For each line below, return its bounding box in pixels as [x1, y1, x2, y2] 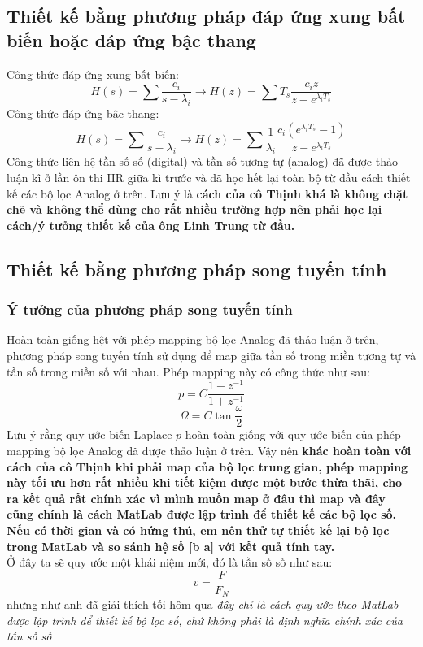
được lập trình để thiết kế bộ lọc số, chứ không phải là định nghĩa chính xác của [7, 611, 403, 628]
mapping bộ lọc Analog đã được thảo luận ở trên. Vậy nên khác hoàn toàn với [7, 442, 412, 459]
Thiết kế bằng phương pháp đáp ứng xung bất [7, 3, 406, 28]
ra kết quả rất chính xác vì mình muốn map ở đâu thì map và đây [7, 489, 386, 506]
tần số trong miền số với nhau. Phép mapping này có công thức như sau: [7, 363, 370, 380]
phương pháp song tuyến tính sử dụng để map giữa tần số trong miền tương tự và [7, 347, 416, 364]
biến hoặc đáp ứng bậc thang [7, 27, 256, 52]
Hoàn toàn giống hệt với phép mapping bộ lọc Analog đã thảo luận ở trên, [7, 331, 379, 348]
